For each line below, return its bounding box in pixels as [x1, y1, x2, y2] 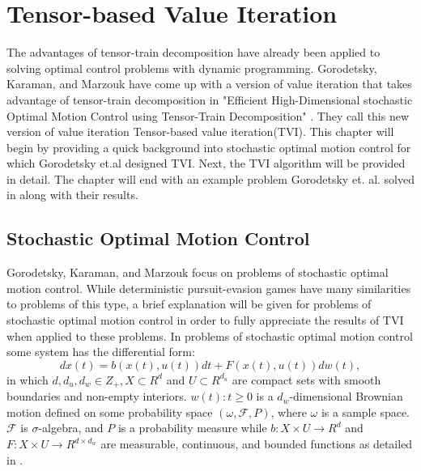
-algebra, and [38, 419, 104, 436]
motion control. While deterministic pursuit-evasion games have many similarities [6, 279, 411, 296]
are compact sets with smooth [232, 371, 381, 388]
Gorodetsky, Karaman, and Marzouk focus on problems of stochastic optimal [6, 264, 389, 281]
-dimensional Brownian [289, 388, 403, 405]
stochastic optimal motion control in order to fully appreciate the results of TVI [6, 312, 404, 329]
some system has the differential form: [6, 343, 195, 360]
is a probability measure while [117, 419, 267, 436]
